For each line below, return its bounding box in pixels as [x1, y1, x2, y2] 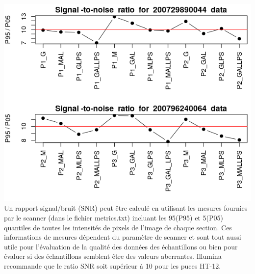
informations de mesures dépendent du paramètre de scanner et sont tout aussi [4, 232, 241, 242]
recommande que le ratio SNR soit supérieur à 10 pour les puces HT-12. [4, 261, 221, 271]
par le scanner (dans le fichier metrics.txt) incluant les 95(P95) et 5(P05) [4, 213, 223, 223]
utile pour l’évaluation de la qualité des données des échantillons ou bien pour [4, 241, 238, 251]
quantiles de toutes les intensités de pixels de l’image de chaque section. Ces [4, 222, 232, 232]
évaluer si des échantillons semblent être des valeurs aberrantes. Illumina [4, 251, 222, 261]
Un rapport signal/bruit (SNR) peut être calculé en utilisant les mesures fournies [4, 203, 248, 213]
